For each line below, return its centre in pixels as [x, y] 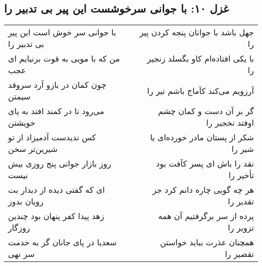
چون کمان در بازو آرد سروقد [57, 85]
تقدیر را [241, 201]
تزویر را [241, 228]
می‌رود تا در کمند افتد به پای [56, 111]
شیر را [243, 149]
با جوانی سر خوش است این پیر [62, 32]
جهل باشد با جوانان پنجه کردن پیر [196, 32]
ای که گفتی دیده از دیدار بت [56, 190]
